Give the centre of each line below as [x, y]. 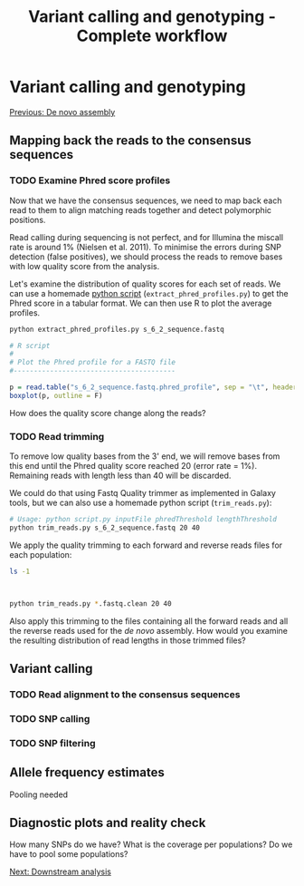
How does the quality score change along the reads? [108, 413]
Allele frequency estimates [87, 773]
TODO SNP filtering [52, 743]
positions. [28, 219]
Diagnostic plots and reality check [108, 823]
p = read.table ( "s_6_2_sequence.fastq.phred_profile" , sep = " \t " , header [153, 387]
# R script [30, 346]
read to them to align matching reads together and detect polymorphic [141, 209]
